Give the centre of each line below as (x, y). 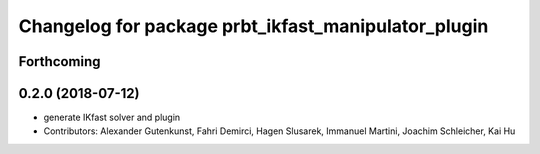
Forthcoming (59, 61)
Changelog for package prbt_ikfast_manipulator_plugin (253, 26)
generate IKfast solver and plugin (112, 117)
